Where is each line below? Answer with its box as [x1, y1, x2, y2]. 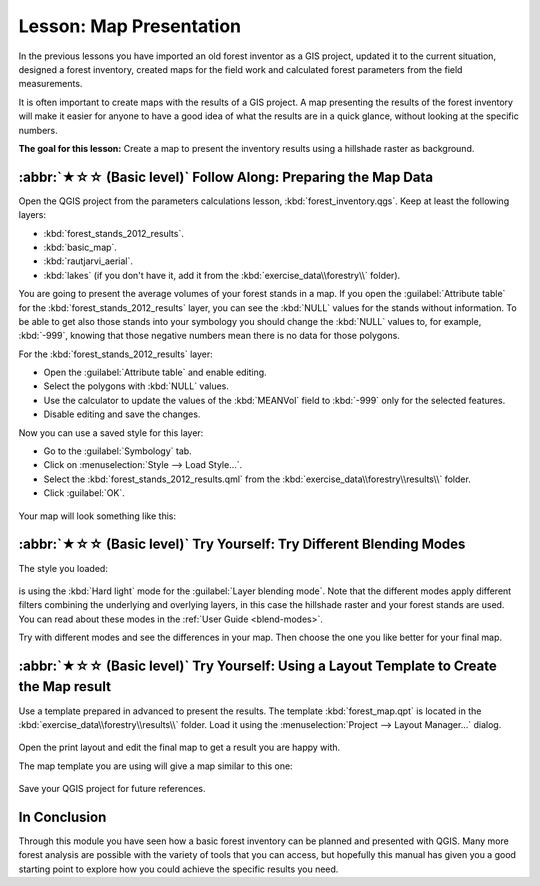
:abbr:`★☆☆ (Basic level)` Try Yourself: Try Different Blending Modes [18, 536, 466, 553]
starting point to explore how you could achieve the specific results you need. [18, 863, 339, 875]
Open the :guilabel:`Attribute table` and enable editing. [43, 366, 267, 379]
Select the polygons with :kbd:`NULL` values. [43, 380, 229, 392]
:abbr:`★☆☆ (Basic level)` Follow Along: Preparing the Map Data [18, 168, 434, 185]
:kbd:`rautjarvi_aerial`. [43, 255, 134, 267]
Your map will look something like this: [18, 510, 177, 522]
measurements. [18, 78, 83, 90]
